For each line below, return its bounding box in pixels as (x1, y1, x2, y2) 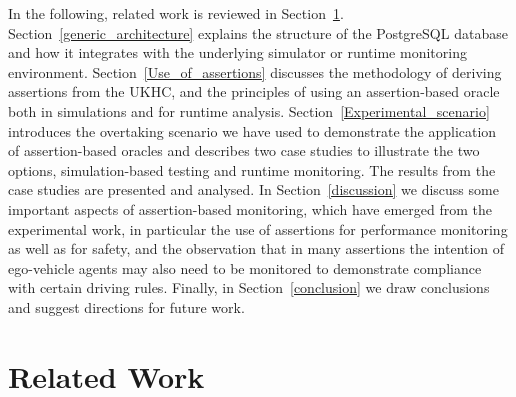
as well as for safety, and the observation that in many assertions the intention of (8, 238, 505, 259)
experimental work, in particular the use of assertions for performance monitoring (8, 218, 508, 239)
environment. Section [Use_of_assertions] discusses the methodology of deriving (8, 61, 502, 82)
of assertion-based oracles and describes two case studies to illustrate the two (8, 140, 480, 161)
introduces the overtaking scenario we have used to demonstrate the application (8, 120, 497, 141)
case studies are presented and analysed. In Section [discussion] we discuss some (8, 179, 499, 200)
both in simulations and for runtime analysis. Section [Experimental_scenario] (8, 100, 490, 121)
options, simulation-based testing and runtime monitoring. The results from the (8, 159, 496, 180)
